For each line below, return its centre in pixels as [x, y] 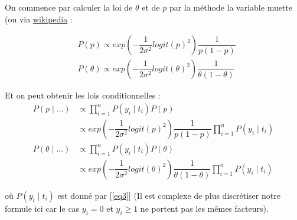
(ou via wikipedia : [39, 19]
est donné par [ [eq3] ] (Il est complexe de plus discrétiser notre [169, 195]
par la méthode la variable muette [231, 7]
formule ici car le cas [42, 208]
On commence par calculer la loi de [69, 7]
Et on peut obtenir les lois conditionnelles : [83, 95]
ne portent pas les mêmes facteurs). [204, 208]
